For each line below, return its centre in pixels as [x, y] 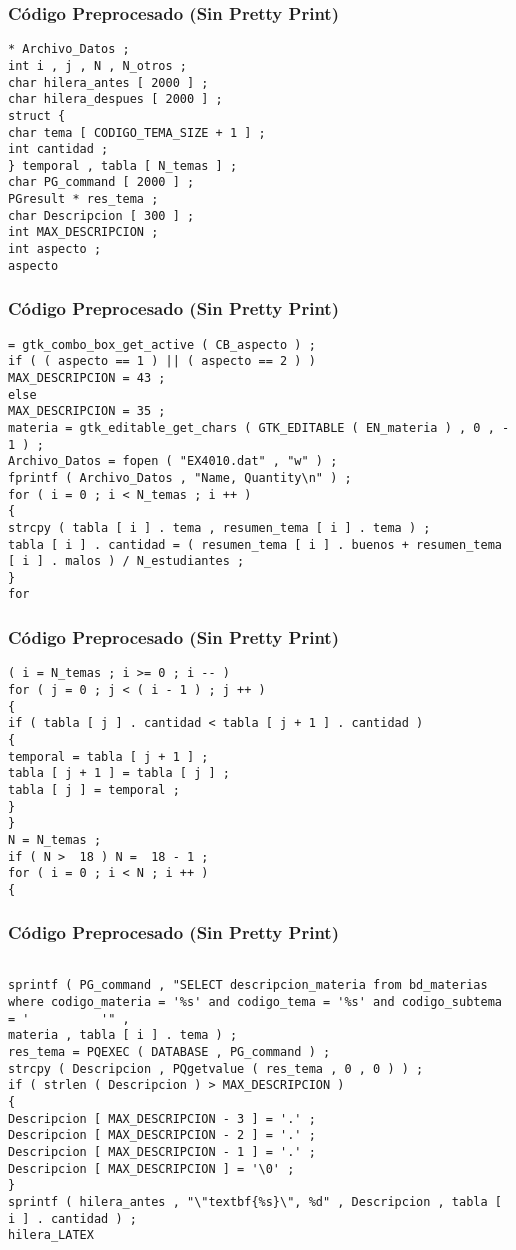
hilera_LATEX [51, 1235]
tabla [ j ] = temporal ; [94, 789]
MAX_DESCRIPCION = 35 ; [87, 411]
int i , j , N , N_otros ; [97, 65]
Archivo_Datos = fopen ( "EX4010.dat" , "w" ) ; [173, 461]
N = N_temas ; [55, 839]
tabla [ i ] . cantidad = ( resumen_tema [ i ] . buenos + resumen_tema [255, 544]
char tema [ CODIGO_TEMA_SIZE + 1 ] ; [137, 132]
